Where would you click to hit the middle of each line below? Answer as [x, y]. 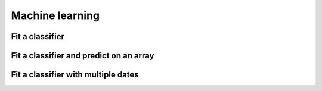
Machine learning [55, 15]
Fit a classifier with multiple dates [75, 75]
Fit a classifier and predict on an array [83, 56]
